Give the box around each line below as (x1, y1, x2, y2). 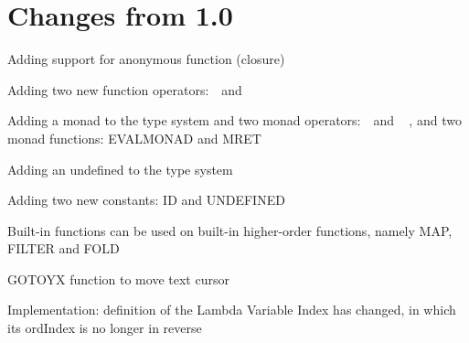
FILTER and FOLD (7, 239, 120, 258)
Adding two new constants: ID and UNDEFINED (7, 190, 285, 209)
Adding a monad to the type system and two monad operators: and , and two (7, 111, 462, 130)
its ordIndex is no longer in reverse (7, 318, 202, 338)
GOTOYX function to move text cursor (7, 269, 229, 288)
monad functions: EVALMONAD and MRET (7, 128, 261, 147)
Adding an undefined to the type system (7, 159, 233, 178)
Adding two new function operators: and (7, 80, 242, 99)
